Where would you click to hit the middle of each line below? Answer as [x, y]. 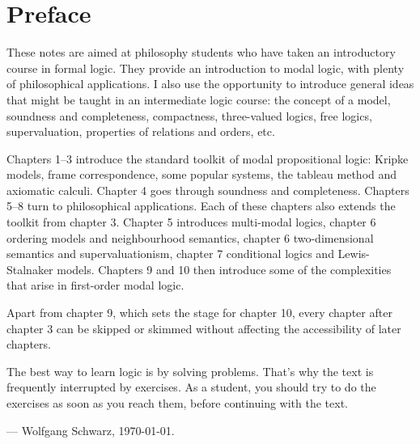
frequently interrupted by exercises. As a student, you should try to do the [191, 387]
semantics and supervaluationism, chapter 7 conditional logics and [170, 254]
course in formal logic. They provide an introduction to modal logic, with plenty [206, 68]
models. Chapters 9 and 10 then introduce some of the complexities [224, 269]
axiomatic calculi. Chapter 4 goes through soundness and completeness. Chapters [208, 190]
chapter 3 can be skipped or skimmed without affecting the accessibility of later [204, 328]
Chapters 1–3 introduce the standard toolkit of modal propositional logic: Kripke [208, 158]
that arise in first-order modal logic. [95, 285]
